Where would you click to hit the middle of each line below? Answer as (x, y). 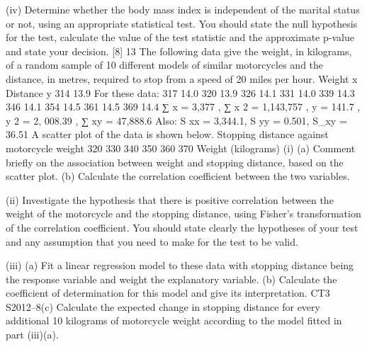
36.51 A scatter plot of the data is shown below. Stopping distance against (167, 134)
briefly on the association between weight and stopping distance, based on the (175, 162)
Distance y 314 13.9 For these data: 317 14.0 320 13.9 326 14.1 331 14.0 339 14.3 (180, 92)
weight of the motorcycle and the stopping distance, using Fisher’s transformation (183, 214)
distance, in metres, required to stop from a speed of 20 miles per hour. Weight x (182, 78)
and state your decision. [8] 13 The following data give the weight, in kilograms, (179, 51)
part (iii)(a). (32, 335)
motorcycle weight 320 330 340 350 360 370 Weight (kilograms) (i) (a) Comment (181, 148)
